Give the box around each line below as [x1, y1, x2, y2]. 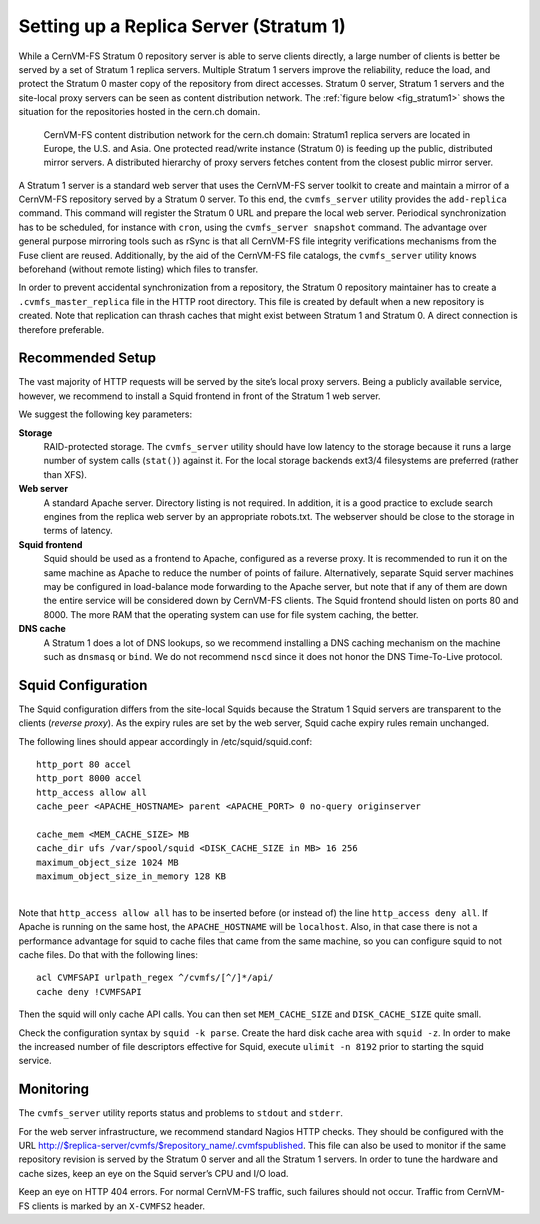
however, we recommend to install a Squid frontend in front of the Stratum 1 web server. [18, 390, 381, 402]
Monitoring [18, 1081, 90, 1098]
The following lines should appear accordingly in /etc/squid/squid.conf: [18, 735, 313, 747]
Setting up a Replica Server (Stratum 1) [18, 15, 347, 37]
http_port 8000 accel [36, 773, 142, 784]
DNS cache [18, 623, 67, 635]
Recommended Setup [18, 350, 157, 367]
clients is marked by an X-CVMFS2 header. [31, 1200, 205, 1212]
